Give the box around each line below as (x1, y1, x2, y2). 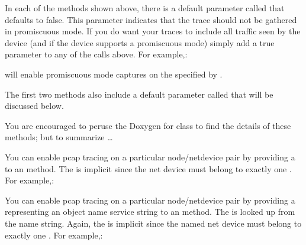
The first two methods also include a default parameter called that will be (5, 88, 273, 100)
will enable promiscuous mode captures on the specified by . (5, 67, 223, 80)
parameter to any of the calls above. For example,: (5, 48, 188, 60)
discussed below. (5, 99, 64, 112)
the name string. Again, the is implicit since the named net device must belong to (5, 217, 302, 229)
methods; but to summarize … (5, 131, 113, 143)
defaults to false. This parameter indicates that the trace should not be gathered (5, 13, 297, 25)
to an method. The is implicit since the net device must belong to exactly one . (5, 162, 292, 175)
